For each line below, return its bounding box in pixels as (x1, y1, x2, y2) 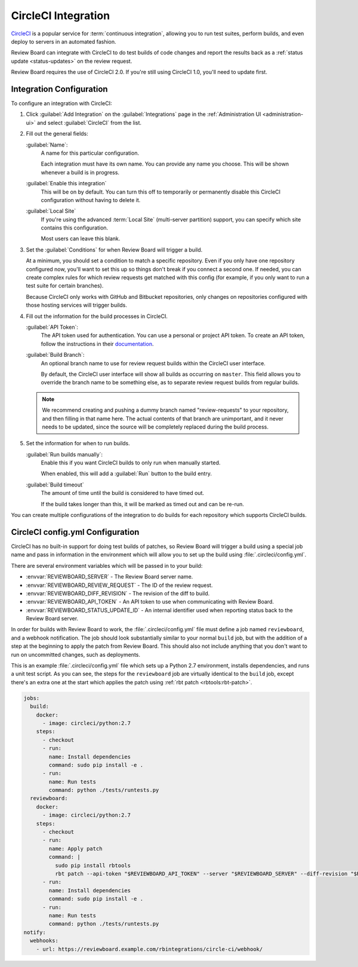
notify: (23, 929, 46, 935)
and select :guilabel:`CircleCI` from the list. (36, 119, 142, 126)
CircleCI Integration (11, 9, 110, 22)
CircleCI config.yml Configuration (11, 527, 140, 537)
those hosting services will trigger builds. (26, 302, 128, 309)
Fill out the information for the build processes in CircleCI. (26, 313, 168, 320)
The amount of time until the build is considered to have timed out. (41, 489, 205, 497)
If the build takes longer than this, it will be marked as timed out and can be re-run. (41, 500, 244, 507)
